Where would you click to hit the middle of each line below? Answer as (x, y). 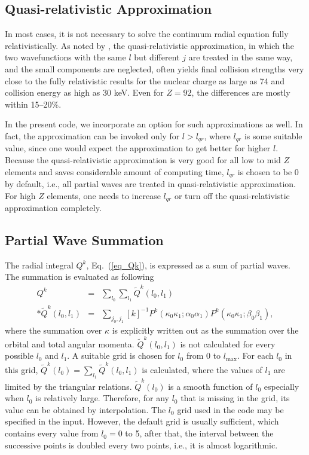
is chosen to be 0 (268, 171)
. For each (255, 355)
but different (157, 57)
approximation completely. (53, 208)
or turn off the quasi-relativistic (232, 195)
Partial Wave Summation (84, 240)
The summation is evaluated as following (79, 277)
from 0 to (204, 355)
